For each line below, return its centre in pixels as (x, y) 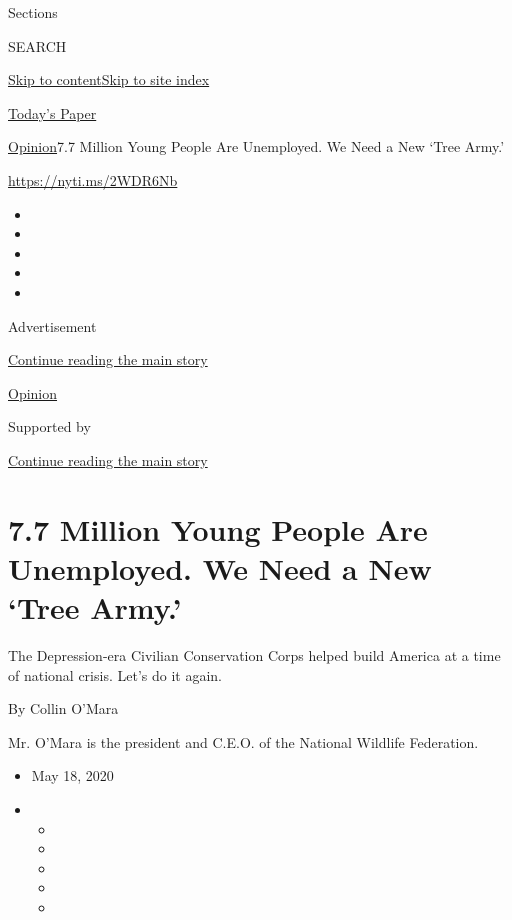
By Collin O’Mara (63, 708)
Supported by (49, 426)
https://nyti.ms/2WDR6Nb (93, 179)
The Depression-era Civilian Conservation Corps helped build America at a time (254, 655)
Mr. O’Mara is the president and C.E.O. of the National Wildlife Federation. (243, 741)
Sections (33, 12)
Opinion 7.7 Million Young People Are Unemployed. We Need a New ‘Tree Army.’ (256, 146)
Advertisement (52, 325)
